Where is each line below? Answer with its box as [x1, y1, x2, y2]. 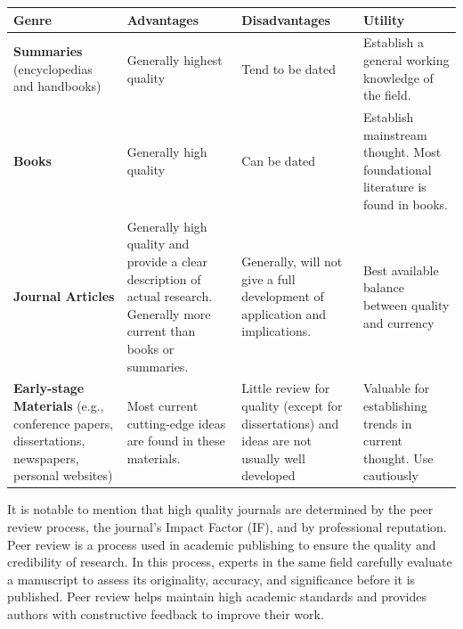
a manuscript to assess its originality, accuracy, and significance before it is [7, 569, 416, 588]
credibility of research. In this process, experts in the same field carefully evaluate [7, 552, 452, 571]
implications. [241, 322, 312, 340]
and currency [362, 313, 435, 331]
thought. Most [362, 143, 442, 161]
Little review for [241, 379, 330, 397]
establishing [362, 396, 427, 414]
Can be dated [241, 151, 316, 169]
